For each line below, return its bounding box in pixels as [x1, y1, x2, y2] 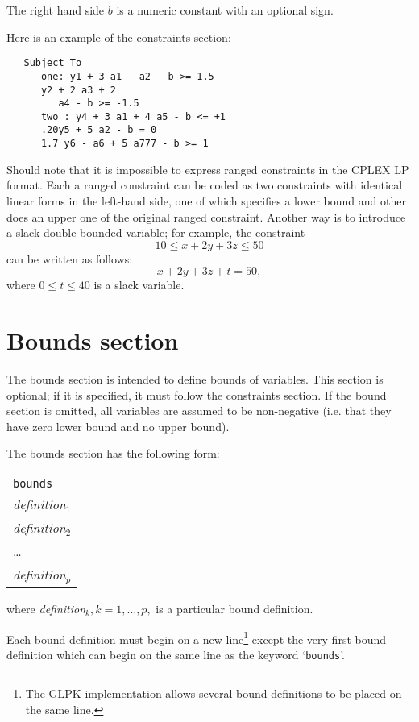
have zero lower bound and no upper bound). [6, 417, 230, 434]
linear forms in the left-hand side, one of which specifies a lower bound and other [6, 192, 406, 209]
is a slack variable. [93, 276, 185, 293]
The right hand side [6, 2, 105, 18]
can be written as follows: [6, 250, 133, 267]
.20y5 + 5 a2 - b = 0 [40, 124, 157, 136]
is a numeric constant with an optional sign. [116, 2, 334, 18]
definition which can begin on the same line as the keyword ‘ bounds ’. [6, 645, 345, 662]
